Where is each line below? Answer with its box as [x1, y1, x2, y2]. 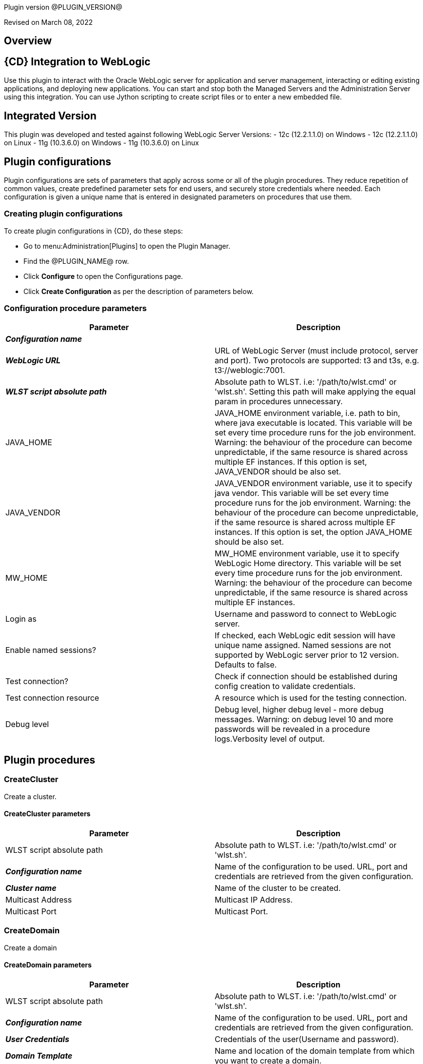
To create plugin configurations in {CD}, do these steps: [4, 226, 183, 235]
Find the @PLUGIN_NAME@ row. [23, 256, 129, 265]
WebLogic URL [5, 355, 61, 366]
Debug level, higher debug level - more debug [215, 705, 384, 715]
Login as [5, 614, 37, 624]
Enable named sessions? [5, 645, 96, 655]
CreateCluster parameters [4, 809, 91, 818]
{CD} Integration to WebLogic [4, 55, 151, 68]
